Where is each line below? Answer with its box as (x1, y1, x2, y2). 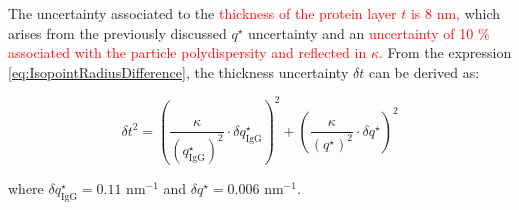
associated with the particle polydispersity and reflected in (8, 42, 367, 63)
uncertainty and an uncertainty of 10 (248, 22, 474, 43)
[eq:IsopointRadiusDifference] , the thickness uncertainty (8, 61, 349, 82)
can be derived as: (368, 61, 480, 82)
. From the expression (378, 42, 512, 63)
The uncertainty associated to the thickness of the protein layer (8, 3, 397, 23)
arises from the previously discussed (8, 22, 227, 43)
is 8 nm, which (410, 3, 501, 23)
